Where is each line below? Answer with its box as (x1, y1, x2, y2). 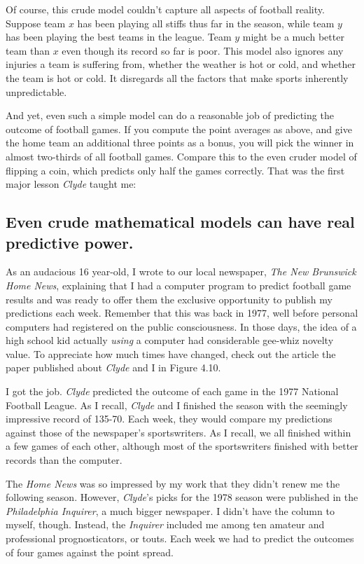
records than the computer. (6, 453, 122, 467)
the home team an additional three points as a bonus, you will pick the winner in (6, 135, 354, 150)
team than (6, 43, 50, 57)
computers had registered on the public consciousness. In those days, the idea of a (6, 319, 357, 333)
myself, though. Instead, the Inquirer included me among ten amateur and (6, 517, 325, 532)
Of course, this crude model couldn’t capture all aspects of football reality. (6, 2, 325, 16)
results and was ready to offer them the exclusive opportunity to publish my (6, 291, 332, 306)
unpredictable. (6, 84, 67, 99)
